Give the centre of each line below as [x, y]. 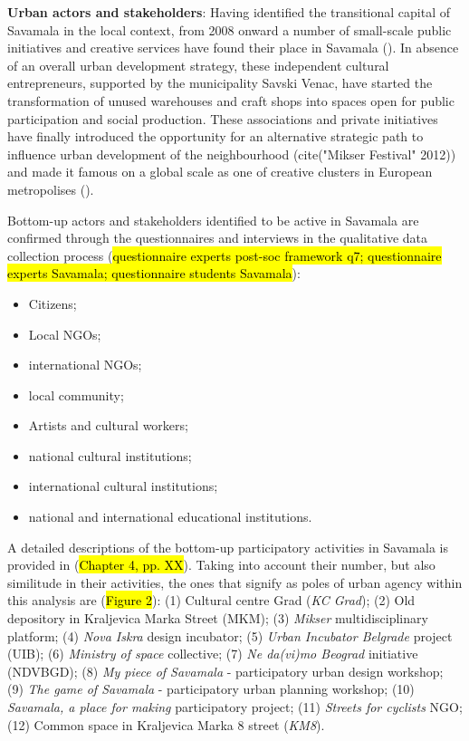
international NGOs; [85, 365]
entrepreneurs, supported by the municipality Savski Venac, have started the [220, 83]
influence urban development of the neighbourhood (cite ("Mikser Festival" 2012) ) [232, 154]
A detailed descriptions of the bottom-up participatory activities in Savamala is [228, 547]
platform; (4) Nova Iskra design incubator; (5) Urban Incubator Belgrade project [230, 635]
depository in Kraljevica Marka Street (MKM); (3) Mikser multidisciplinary [218, 618]
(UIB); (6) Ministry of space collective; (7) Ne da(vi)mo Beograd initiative [213, 654]
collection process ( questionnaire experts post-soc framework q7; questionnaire [225, 255]
